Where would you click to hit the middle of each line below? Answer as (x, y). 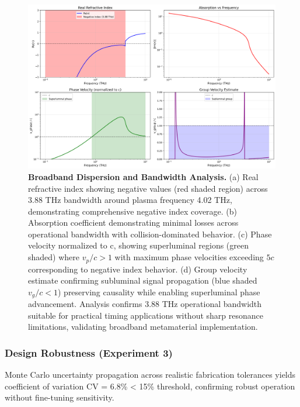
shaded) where (54, 257)
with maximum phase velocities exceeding (189, 257)
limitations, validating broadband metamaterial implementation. (143, 327)
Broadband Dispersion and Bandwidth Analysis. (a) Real (143, 176)
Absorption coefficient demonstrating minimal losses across (133, 223)
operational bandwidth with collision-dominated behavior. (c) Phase (150, 234)
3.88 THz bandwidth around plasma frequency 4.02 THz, (130, 200)
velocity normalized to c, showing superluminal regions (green (138, 245)
